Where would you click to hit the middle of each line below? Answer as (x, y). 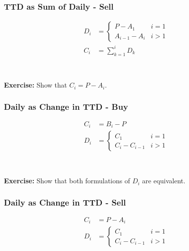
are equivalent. (164, 181)
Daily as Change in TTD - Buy (66, 106)
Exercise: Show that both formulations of (67, 181)
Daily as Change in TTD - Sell (65, 202)
